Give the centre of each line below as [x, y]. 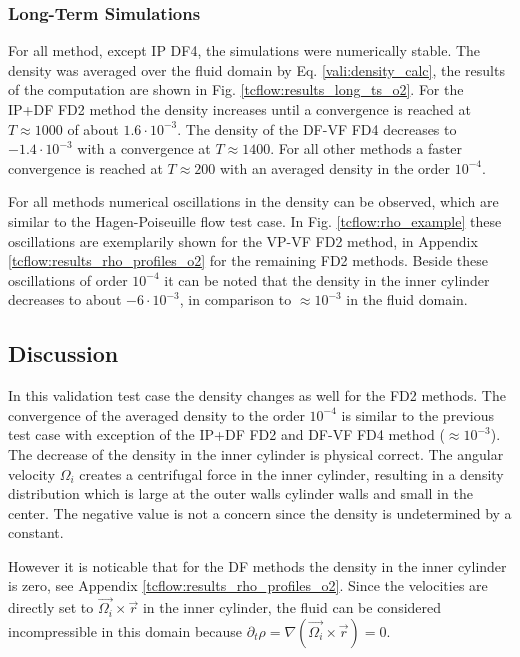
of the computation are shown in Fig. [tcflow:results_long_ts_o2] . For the [236, 89]
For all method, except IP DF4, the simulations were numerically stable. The [244, 50]
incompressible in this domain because [125, 630]
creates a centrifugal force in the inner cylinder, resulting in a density [291, 473]
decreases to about [65, 299]
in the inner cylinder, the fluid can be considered [292, 607]
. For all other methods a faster [366, 148]
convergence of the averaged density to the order [156, 414]
